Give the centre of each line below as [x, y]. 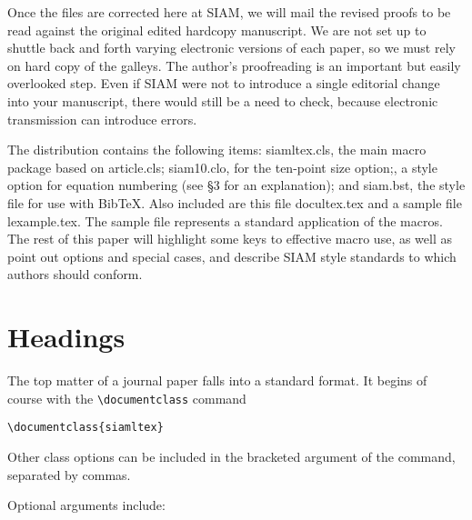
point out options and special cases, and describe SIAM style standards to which [232, 256]
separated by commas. [69, 474]
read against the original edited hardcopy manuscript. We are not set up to [217, 30]
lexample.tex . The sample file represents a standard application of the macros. [225, 220]
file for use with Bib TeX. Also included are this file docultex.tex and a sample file [235, 202]
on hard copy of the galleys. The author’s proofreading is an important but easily [234, 65]
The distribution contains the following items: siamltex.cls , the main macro [217, 150]
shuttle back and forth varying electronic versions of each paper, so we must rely [231, 48]
